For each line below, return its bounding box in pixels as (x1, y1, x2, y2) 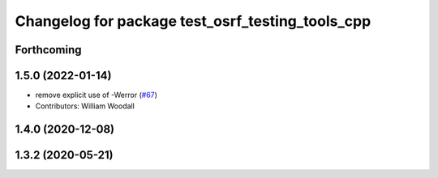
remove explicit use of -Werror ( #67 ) (35, 90, 158, 100)
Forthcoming (15, 43, 82, 57)
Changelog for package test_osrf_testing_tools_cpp (15, 12, 371, 30)
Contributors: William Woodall (35, 101, 135, 111)
